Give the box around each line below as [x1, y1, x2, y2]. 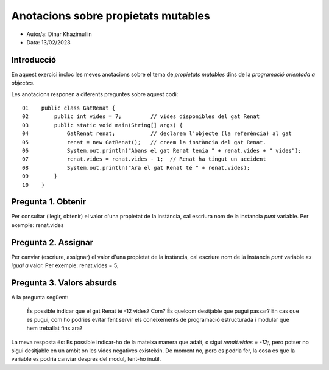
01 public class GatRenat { [22, 105, 116, 112]
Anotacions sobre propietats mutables [11, 9, 210, 23]
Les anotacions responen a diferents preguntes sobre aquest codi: [11, 90, 179, 97]
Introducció [11, 55, 57, 65]
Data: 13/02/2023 [26, 38, 71, 46]
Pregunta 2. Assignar [11, 237, 94, 248]
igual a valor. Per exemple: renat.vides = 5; [11, 262, 119, 269]
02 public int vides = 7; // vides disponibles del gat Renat [22, 113, 260, 120]
